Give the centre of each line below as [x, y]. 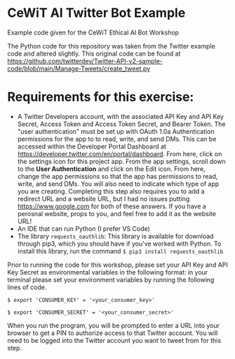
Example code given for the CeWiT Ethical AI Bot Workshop [93, 32]
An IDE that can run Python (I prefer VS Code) [84, 228]
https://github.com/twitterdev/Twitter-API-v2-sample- [85, 61]
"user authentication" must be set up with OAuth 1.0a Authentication [116, 131]
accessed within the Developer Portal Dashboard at [92, 146]
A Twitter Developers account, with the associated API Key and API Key [121, 116]
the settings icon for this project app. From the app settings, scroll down [121, 161]
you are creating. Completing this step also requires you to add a [111, 191]
